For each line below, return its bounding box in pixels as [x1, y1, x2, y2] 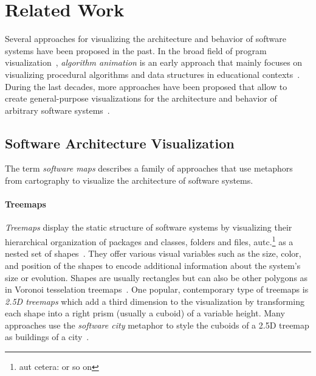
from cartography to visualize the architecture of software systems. [5, 174, 253, 187]
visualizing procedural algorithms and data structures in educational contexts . [5, 68, 300, 80]
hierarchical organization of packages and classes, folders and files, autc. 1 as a [5, 234, 294, 248]
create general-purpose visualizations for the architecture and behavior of [5, 92, 277, 105]
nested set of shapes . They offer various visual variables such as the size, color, [5, 247, 301, 260]
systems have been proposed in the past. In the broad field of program [5, 44, 267, 57]
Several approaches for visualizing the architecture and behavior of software [5, 32, 286, 45]
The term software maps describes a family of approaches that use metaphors [5, 162, 293, 175]
